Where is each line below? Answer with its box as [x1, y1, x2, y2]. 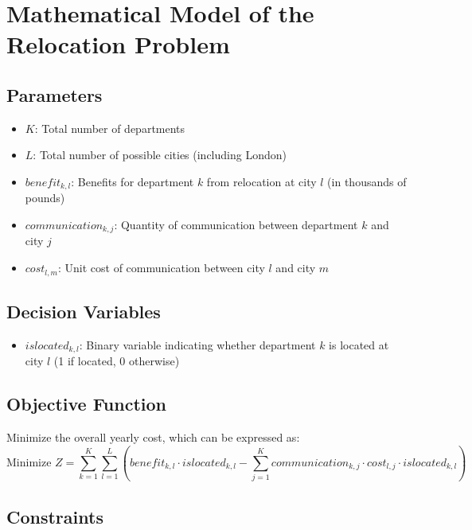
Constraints [6, 504, 103, 528]
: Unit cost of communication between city [58, 259, 265, 276]
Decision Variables [6, 298, 161, 323]
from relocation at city [206, 173, 317, 189]
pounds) [25, 189, 65, 206]
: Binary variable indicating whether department [79, 336, 316, 353]
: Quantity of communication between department [114, 216, 358, 232]
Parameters [6, 82, 103, 107]
